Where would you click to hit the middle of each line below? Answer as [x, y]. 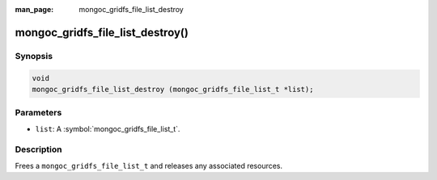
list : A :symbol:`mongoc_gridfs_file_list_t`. [108, 128]
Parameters [38, 113]
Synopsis [34, 56]
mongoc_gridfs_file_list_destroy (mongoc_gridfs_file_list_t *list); [173, 89]
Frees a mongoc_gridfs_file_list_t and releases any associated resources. [149, 165]
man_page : [34, 9]
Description [38, 149]
